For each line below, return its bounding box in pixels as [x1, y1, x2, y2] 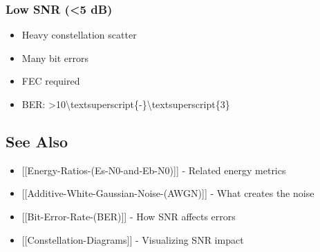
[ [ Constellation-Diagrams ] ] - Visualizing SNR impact [21, 232, 244, 246]
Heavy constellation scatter [21, 28, 137, 42]
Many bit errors [21, 50, 89, 65]
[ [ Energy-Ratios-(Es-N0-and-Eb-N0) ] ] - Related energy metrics [21, 162, 286, 177]
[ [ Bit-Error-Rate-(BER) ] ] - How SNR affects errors [21, 209, 236, 223]
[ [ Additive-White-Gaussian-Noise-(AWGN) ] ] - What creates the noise [21, 186, 314, 200]
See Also [6, 130, 68, 151]
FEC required [21, 74, 80, 88]
